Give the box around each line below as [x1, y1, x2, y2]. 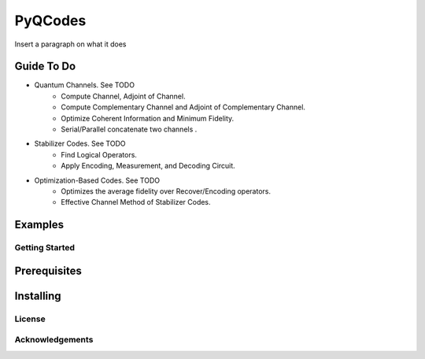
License [14, 313, 46, 324]
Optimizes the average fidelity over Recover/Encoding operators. [61, 186, 272, 196]
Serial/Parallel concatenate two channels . [61, 124, 198, 134]
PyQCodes [14, 12, 87, 29]
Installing [14, 289, 62, 302]
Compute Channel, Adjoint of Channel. [61, 91, 186, 101]
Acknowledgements [14, 335, 94, 346]
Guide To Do [14, 60, 76, 73]
